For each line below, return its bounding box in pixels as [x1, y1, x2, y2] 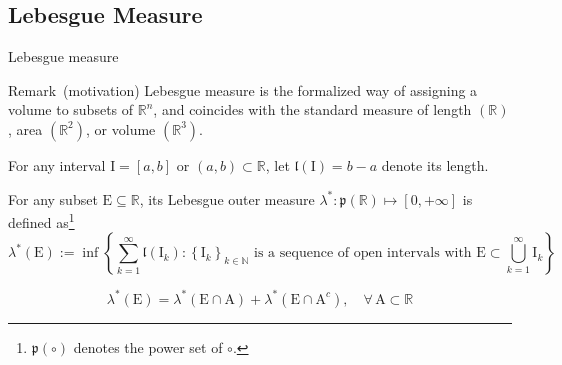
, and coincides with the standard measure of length [153, 99, 472, 120]
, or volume [86, 118, 156, 139]
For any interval [8, 154, 106, 175]
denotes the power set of [73, 336, 223, 357]
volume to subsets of [8, 99, 134, 120]
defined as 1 [8, 209, 75, 232]
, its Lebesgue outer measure [139, 188, 315, 209]
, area [8, 118, 43, 139]
